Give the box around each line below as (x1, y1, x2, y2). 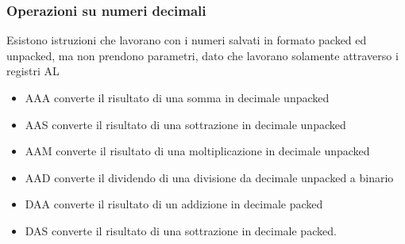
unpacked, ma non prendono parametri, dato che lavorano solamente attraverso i (6, 47, 399, 63)
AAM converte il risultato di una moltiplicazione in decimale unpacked (25, 143, 370, 159)
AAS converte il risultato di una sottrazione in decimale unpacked (25, 116, 346, 132)
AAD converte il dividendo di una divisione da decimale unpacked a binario (25, 169, 394, 185)
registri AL (6, 63, 60, 79)
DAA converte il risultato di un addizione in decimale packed (25, 196, 323, 212)
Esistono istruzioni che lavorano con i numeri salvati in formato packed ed (6, 32, 367, 48)
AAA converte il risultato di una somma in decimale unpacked (25, 90, 330, 105)
